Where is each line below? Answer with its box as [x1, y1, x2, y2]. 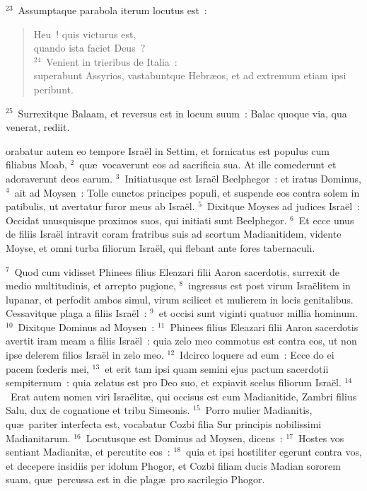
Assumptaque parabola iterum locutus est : [18, 3, 207, 17]
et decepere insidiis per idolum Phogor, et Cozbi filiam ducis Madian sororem [6, 458, 341, 473]
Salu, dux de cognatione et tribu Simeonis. [6, 403, 190, 417]
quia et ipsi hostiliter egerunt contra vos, [185, 444, 362, 459]
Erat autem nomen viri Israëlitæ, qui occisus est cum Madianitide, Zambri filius [10, 388, 357, 403]
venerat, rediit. [6, 120, 70, 134]
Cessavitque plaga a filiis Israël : [6, 306, 147, 320]
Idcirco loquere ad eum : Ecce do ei [180, 347, 334, 362]
